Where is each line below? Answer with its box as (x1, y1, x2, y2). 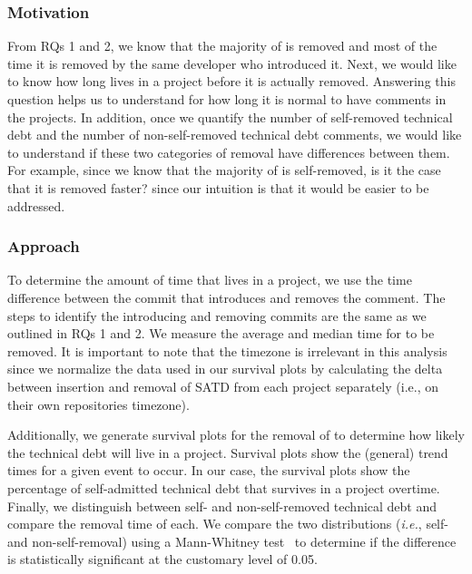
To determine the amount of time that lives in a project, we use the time (7, 270, 412, 289)
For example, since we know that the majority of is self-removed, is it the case (7, 161, 441, 180)
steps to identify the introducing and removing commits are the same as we (7, 306, 427, 325)
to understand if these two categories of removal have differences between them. (7, 142, 450, 161)
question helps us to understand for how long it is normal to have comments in (7, 90, 447, 108)
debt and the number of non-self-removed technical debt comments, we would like (7, 125, 462, 144)
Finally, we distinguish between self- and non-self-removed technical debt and (7, 496, 438, 515)
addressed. (7, 196, 65, 215)
